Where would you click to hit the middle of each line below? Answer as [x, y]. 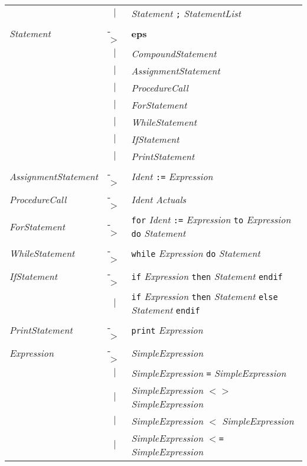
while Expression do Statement [196, 253]
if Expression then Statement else [205, 296]
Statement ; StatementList [186, 13]
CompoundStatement [174, 53]
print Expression [167, 330]
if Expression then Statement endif [207, 276]
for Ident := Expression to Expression [211, 219]
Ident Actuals [159, 199]
